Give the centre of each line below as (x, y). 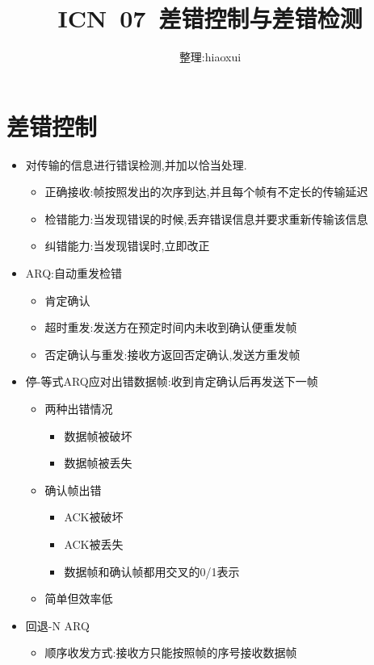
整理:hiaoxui (210, 57)
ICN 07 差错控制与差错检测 (210, 18)
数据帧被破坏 (98, 435)
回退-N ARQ (57, 625)
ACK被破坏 (94, 517)
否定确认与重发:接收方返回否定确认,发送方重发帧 (172, 354)
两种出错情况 (79, 408)
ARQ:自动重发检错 (74, 273)
